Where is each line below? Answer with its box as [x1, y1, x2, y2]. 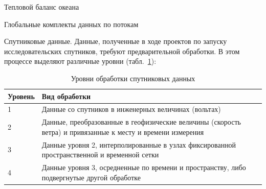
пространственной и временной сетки [41, 149, 159, 160]
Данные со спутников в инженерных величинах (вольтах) [41, 104, 221, 114]
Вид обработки [41, 90, 91, 101]
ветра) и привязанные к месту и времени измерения [41, 126, 204, 137]
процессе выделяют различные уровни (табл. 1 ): [4, 56, 157, 66]
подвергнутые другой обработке [41, 172, 141, 182]
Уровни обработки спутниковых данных [71, 73, 195, 83]
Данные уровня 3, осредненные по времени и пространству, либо [41, 162, 246, 173]
